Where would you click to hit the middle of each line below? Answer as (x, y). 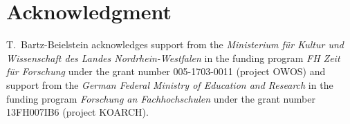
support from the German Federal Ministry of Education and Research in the (170, 84)
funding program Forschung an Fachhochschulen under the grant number (161, 98)
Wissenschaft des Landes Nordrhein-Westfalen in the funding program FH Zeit (173, 58)
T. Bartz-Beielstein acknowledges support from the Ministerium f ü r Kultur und (175, 44)
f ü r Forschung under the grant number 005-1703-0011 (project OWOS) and (166, 71)
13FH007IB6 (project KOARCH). (77, 112)
